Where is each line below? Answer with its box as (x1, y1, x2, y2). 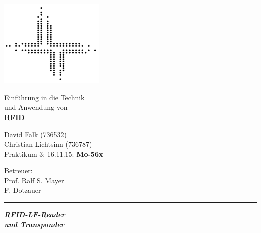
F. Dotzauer (4, 185, 41, 195)
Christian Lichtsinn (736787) (4, 139, 92, 149)
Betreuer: (4, 165, 33, 176)
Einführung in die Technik (4, 92, 85, 102)
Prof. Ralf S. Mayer (4, 175, 64, 185)
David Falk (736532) (4, 129, 67, 139)
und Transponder (4, 219, 64, 229)
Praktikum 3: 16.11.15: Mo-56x (4, 148, 103, 159)
